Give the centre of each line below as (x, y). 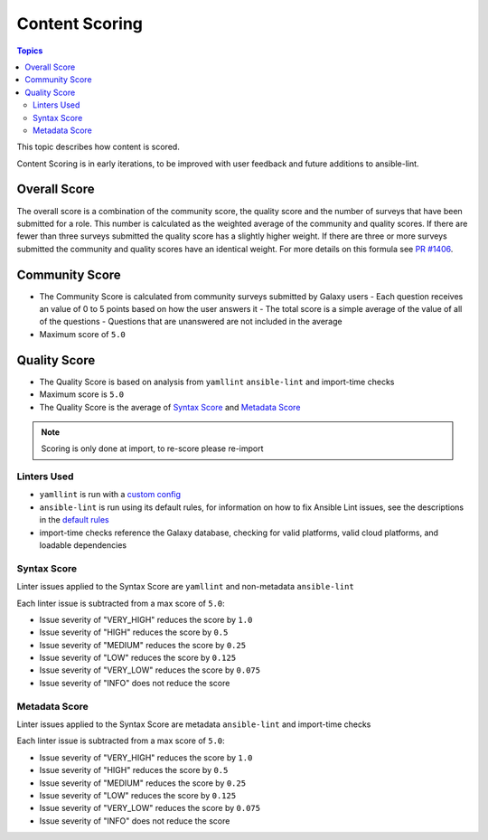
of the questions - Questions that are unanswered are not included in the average (191, 322)
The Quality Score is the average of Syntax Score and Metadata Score (170, 407)
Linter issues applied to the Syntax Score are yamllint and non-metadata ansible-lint (185, 587)
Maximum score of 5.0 (83, 334)
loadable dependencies (83, 545)
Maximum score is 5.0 (82, 394)
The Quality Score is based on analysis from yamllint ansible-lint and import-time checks (217, 382)
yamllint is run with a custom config (110, 495)
